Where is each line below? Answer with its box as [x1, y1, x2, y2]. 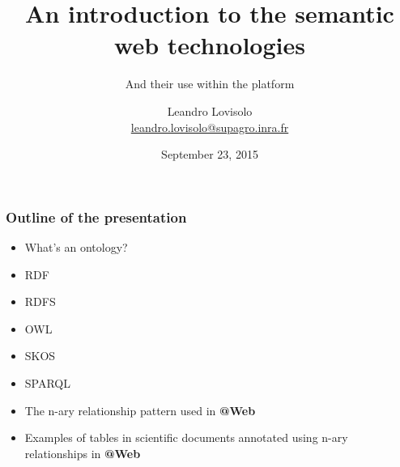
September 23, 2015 [161, 146, 258, 163]
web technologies [114, 28, 305, 62]
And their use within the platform [125, 75, 295, 92]
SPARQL [24, 374, 71, 391]
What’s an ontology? [24, 238, 128, 255]
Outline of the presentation [6, 206, 187, 227]
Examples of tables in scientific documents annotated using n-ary [24, 429, 348, 446]
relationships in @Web [24, 444, 141, 461]
